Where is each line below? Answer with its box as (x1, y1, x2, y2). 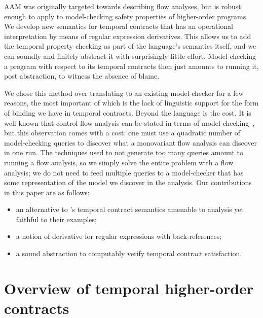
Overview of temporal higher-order (4, 277, 254, 298)
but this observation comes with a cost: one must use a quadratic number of (4, 127, 241, 138)
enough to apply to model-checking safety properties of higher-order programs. (4, 11, 248, 21)
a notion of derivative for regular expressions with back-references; (16, 231, 222, 241)
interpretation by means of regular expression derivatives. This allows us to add (4, 30, 251, 41)
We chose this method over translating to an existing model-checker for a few (4, 87, 244, 98)
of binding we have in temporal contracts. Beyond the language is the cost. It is (4, 107, 251, 118)
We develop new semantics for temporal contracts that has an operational (4, 21, 233, 31)
